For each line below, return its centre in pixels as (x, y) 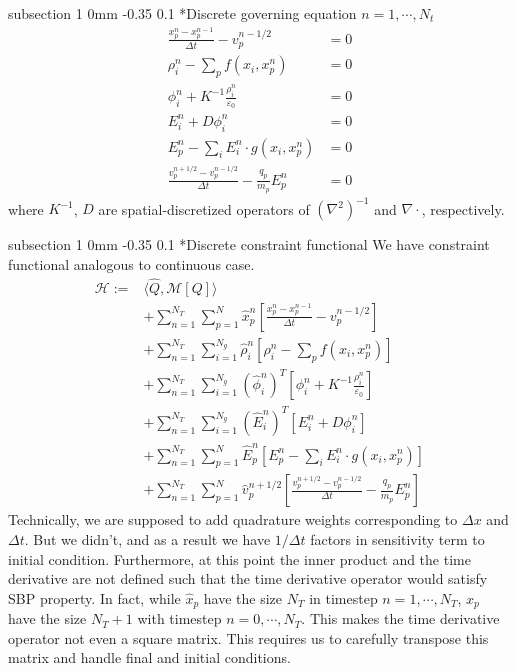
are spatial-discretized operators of (204, 208)
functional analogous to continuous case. (131, 263)
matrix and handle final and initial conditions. (149, 657)
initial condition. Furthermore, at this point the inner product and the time (239, 558)
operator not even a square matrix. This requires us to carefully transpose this (248, 637)
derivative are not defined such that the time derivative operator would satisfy (248, 578)
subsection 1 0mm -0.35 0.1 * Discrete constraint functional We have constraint (249, 244)
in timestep (343, 597)
